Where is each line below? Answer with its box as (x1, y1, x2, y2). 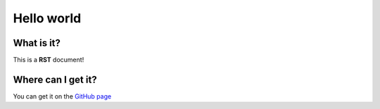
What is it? (13, 37, 61, 49)
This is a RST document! (13, 56, 84, 64)
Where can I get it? (13, 73, 98, 85)
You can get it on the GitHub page (13, 92, 112, 101)
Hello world (13, 10, 82, 26)
